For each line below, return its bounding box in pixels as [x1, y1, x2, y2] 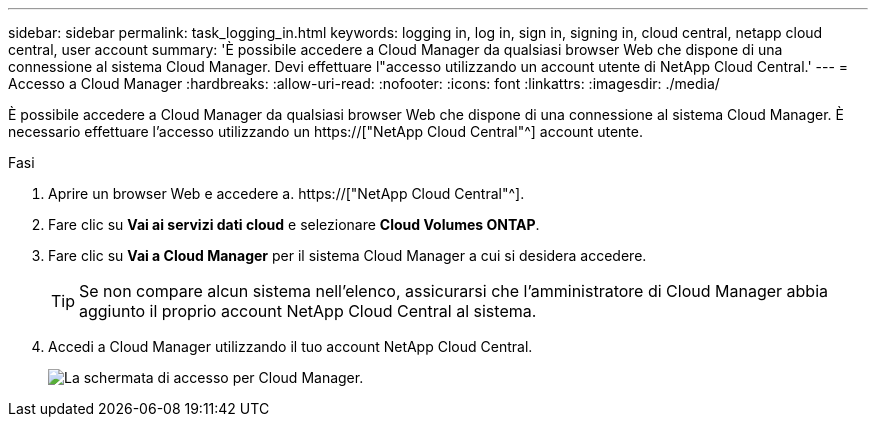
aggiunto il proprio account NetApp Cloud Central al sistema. [79, 301, 537, 321]
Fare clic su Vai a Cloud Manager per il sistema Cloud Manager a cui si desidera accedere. [48, 247, 647, 264]
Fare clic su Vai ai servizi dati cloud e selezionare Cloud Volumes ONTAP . [48, 216, 540, 233]
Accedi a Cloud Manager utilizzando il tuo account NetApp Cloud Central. [48, 338, 533, 355]
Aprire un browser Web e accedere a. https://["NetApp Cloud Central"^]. [48, 185, 525, 202]
